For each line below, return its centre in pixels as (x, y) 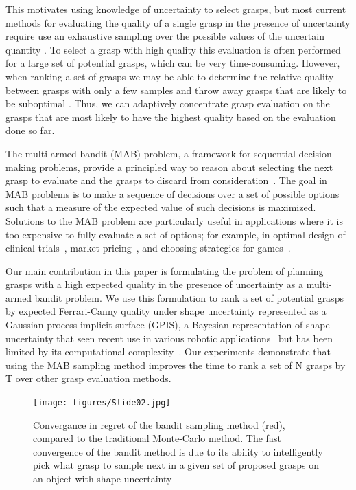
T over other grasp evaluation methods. (88, 378)
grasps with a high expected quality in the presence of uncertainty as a (155, 284)
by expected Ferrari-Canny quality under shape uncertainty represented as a (166, 311)
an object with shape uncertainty (103, 479)
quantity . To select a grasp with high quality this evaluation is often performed (173, 49)
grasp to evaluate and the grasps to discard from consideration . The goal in (166, 180)
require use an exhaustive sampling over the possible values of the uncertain (165, 36)
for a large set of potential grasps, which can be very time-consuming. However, (173, 63)
